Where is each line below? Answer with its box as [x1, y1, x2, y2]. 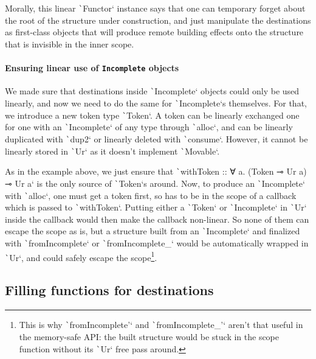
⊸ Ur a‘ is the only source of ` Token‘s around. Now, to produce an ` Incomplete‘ [5, 176, 305, 189]
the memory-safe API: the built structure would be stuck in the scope [19, 330, 280, 343]
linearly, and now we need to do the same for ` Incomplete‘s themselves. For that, [5, 96, 307, 109]
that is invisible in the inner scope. [5, 37, 134, 50]
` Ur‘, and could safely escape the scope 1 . [5, 249, 157, 263]
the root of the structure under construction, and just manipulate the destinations [5, 13, 311, 26]
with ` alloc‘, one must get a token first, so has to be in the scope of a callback [5, 189, 297, 201]
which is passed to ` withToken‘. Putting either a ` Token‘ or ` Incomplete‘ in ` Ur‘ [5, 201, 307, 214]
